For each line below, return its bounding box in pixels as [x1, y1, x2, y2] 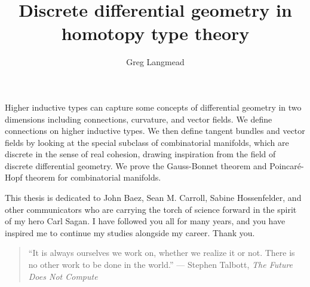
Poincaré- [269, 159, 304, 172]
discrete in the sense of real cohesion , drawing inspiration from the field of [5, 148, 276, 160]
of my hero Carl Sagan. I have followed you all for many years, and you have [5, 215, 286, 227]
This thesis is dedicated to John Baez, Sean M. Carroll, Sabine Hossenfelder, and [5, 191, 302, 204]
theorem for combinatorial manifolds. [25, 171, 161, 184]
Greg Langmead [126, 56, 185, 68]
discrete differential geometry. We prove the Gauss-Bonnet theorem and [5, 159, 267, 172]
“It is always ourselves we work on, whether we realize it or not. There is [28, 246, 295, 259]
